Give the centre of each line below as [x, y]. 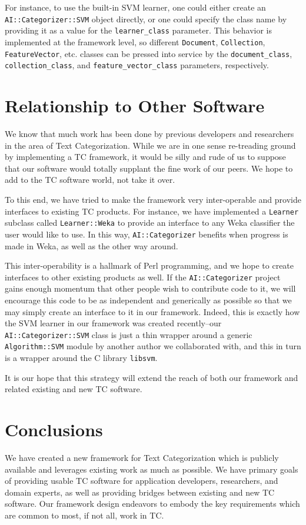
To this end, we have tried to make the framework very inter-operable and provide [153, 199]
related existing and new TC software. [74, 389]
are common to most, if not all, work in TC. [84, 515]
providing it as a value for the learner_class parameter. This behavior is [139, 30]
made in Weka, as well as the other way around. [92, 245]
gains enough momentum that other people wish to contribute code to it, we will [150, 288]
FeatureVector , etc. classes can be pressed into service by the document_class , [149, 53]
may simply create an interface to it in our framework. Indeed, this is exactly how [152, 311]
